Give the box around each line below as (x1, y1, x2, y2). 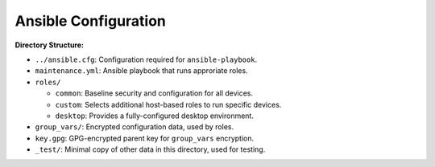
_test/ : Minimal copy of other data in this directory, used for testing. (35, 145, 266, 154)
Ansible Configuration (14, 12, 167, 30)
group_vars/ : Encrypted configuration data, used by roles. (35, 122, 234, 132)
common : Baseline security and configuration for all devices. (55, 88, 254, 98)
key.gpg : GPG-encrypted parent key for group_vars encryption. (35, 133, 254, 143)
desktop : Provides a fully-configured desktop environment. (55, 111, 254, 120)
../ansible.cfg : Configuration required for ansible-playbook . (35, 55, 258, 64)
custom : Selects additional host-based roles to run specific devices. (55, 100, 282, 109)
